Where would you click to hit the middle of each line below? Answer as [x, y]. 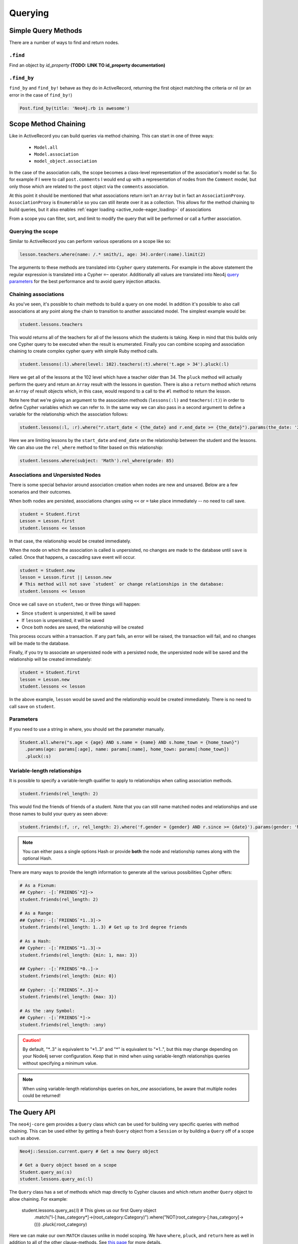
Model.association [56, 154]
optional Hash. [37, 858]
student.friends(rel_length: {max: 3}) [68, 997]
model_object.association [66, 161]
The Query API [32, 1112]
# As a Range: [37, 913]
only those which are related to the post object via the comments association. [89, 186]
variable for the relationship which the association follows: [69, 414]
